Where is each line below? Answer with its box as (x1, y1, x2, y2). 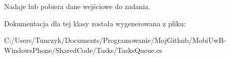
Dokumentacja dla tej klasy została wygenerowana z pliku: (4, 18, 186, 28)
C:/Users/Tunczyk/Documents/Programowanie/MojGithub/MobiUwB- (4, 35, 226, 45)
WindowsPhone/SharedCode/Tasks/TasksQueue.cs (4, 44, 163, 55)
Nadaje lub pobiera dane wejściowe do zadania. (4, 1, 150, 11)
